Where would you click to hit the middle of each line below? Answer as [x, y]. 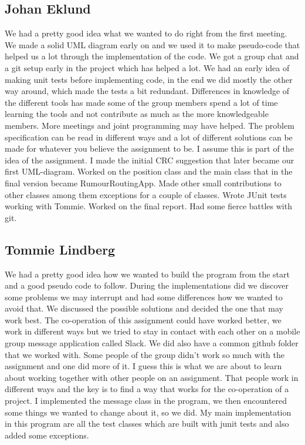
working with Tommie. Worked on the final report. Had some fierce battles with [148, 206]
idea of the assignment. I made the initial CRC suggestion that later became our [150, 160]
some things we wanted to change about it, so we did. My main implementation [148, 412]
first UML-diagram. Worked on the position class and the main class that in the [149, 171]
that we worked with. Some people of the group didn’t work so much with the [145, 354]
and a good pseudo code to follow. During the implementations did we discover [147, 285]
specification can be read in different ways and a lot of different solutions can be [149, 137]
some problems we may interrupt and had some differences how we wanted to [144, 297]
